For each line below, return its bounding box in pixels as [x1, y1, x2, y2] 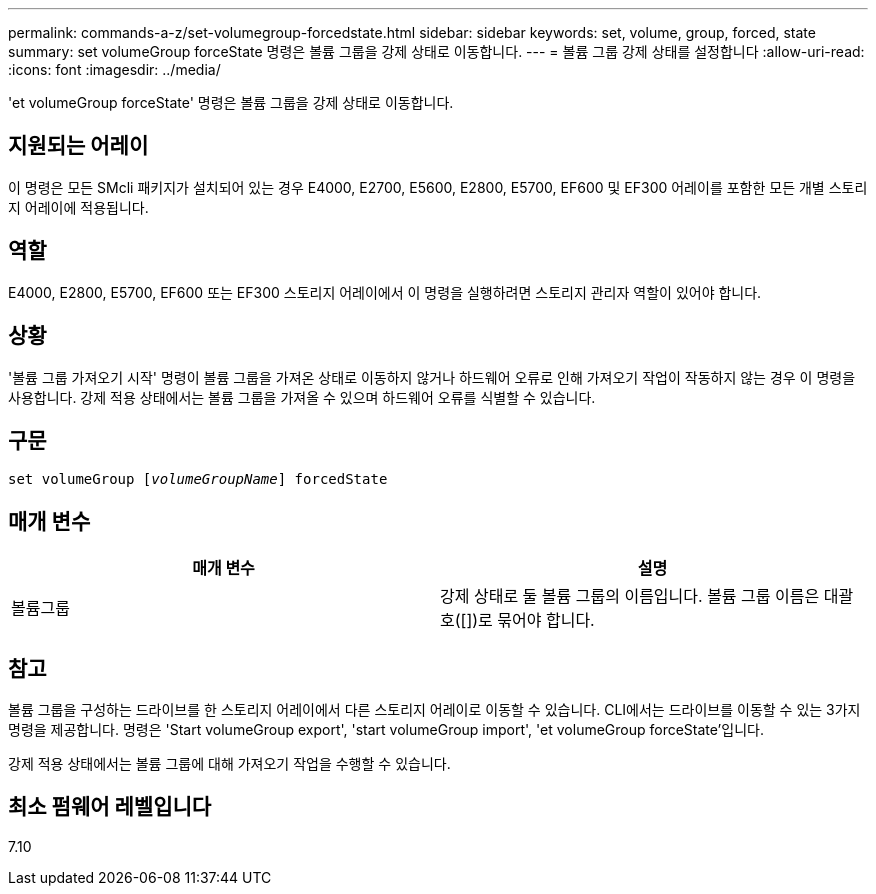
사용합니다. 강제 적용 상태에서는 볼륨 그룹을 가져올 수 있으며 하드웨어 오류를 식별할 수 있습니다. [8, 388, 596, 406]
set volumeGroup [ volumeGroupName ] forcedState [8, 471, 388, 488]
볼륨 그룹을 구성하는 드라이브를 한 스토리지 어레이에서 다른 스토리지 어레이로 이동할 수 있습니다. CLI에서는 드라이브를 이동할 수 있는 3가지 [8, 701, 861, 719]
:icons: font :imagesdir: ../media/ [8, 61, 221, 78]
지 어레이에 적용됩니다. [8, 198, 149, 216]
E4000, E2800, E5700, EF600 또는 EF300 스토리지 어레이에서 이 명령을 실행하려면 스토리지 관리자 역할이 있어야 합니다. [8, 283, 762, 301]
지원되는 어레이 [8, 133, 149, 159]
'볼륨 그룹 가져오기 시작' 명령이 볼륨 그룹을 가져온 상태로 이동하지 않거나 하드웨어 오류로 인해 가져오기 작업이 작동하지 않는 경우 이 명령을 [8, 368, 856, 386]
